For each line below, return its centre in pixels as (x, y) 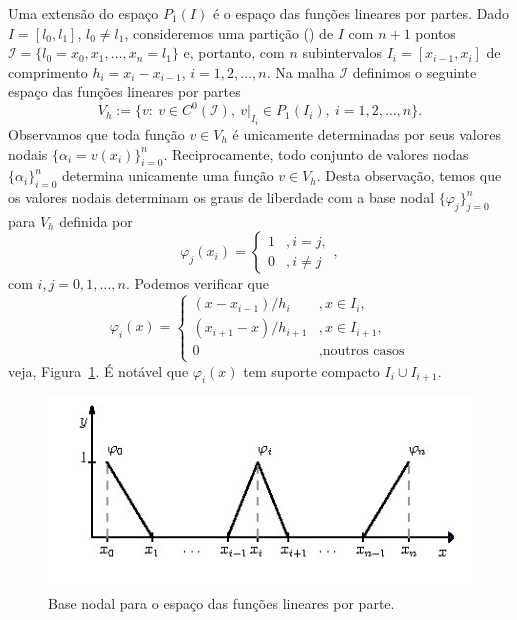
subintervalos (342, 52)
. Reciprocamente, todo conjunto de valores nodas (316, 153)
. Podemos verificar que (197, 283)
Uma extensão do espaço (83, 13)
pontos (435, 32)
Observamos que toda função (96, 133)
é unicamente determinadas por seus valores (366, 133)
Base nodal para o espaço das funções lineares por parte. (221, 603)
